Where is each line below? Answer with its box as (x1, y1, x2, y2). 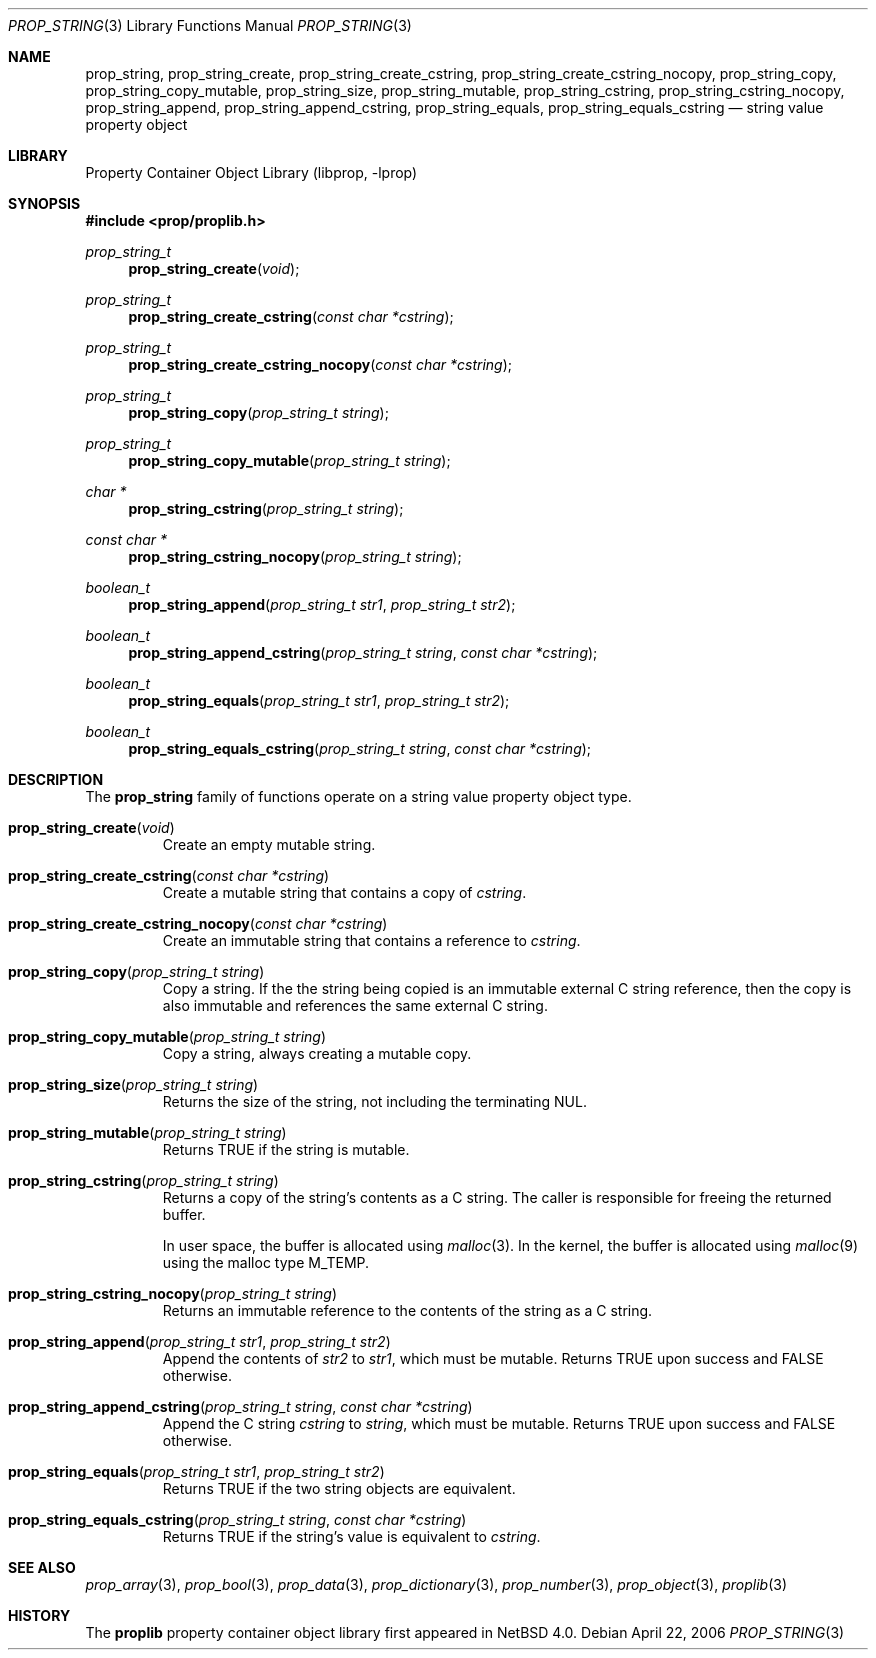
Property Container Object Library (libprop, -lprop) (85, 164, 418, 181)
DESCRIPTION (8, 771, 104, 788)
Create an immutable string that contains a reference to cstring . (162, 932, 581, 949)
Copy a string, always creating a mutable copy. (162, 1045, 472, 1062)
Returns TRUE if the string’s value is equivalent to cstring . (162, 1528, 541, 1545)
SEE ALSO (8, 1559, 76, 1576)
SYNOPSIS (8, 195, 81, 212)
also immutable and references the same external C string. (162, 997, 548, 1014)
